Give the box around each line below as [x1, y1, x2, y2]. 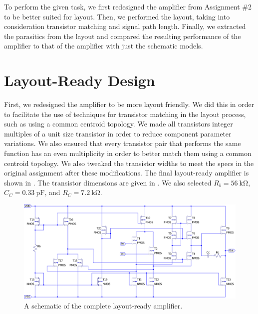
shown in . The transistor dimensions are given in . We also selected [4, 177, 212, 187]
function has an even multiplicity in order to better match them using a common [4, 148, 252, 158]
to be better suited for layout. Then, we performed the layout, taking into [4, 11, 230, 21]
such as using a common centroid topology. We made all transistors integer [4, 118, 233, 129]
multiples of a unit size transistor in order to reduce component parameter [4, 128, 232, 138]
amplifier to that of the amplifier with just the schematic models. [4, 40, 203, 51]
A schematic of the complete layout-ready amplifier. [24, 300, 183, 310]
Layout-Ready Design [4, 70, 155, 90]
